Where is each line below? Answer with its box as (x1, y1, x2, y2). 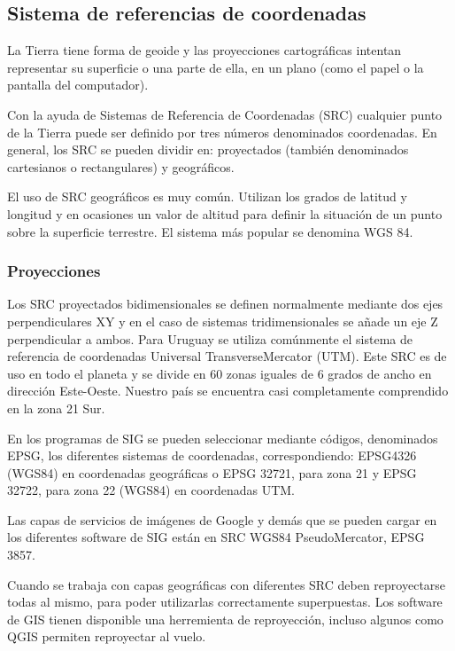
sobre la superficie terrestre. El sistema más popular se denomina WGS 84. (7, 222, 413, 240)
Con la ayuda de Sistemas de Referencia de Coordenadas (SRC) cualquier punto (7, 105, 443, 123)
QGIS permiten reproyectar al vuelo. (7, 627, 206, 646)
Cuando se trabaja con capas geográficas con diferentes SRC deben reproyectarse (7, 575, 446, 593)
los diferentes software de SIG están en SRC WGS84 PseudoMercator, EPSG (7, 528, 425, 546)
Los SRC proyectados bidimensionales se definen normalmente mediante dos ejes (7, 294, 443, 313)
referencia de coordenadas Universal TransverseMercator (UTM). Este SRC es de (7, 347, 447, 365)
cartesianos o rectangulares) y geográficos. (7, 157, 235, 176)
